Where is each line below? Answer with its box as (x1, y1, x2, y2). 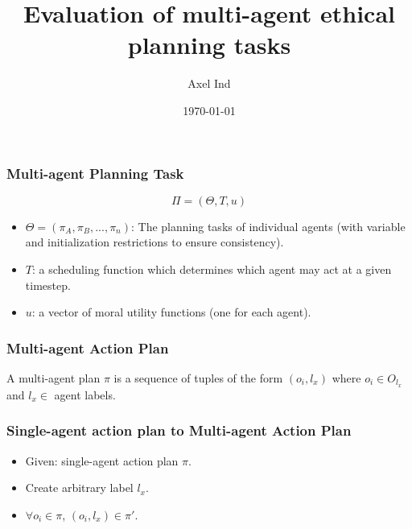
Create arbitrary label (25, 479, 134, 496)
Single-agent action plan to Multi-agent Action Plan (6, 420, 352, 440)
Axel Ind (187, 75, 231, 92)
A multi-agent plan (6, 369, 101, 386)
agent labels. (54, 386, 116, 403)
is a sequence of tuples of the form (113, 369, 283, 386)
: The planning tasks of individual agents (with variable (131, 217, 406, 234)
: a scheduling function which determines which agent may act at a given (31, 260, 392, 277)
